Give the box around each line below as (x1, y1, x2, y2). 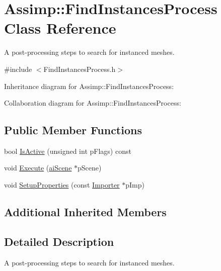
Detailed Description (4, 233, 114, 249)
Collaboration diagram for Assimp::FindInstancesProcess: (4, 98, 181, 108)
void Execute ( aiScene (4, 162, 72, 173)
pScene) (78, 162, 102, 173)
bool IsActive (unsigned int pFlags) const (4, 145, 131, 156)
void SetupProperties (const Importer (4, 179, 120, 190)
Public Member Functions (4, 122, 142, 138)
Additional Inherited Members (4, 204, 167, 220)
